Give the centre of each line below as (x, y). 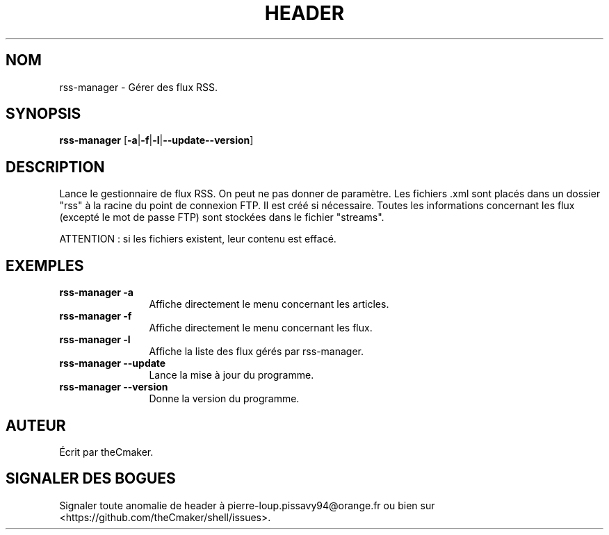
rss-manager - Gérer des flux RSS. (138, 87)
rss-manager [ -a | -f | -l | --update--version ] (156, 140)
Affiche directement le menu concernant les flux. (261, 328)
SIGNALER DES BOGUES (91, 479)
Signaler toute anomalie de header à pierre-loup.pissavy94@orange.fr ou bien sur (247, 505)
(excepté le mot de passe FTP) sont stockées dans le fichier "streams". (222, 217)
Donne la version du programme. (224, 399)
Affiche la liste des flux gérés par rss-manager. (257, 352)
